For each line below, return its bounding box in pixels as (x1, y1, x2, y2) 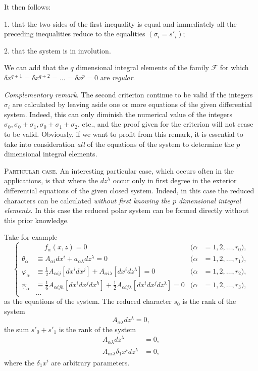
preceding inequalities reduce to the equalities (4, 28, 145, 39)
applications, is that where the (4, 175, 98, 186)
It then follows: (4, 2, 51, 12)
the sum (4, 324, 29, 334)
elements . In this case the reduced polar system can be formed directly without (4, 205, 249, 216)
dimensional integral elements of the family (76, 62, 209, 73)
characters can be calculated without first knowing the (4, 195, 170, 205)
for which (220, 62, 249, 73)
